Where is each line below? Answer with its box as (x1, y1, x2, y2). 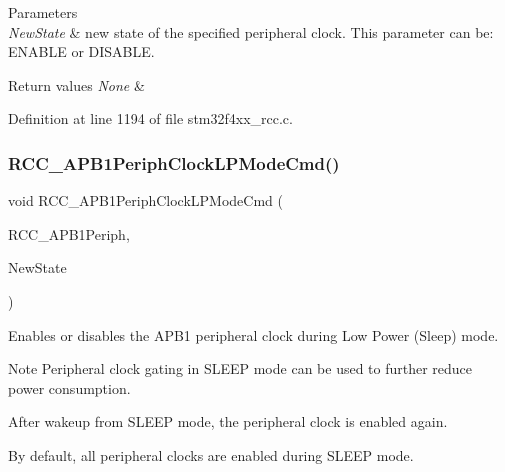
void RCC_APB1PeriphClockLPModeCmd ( (8, 190, 284, 211)
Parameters (8, 2, 78, 22)
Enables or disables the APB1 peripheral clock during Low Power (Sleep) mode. (8, 324, 499, 345)
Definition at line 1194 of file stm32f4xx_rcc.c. (8, 108, 293, 129)
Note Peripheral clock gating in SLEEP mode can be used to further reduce (8, 358, 473, 379)
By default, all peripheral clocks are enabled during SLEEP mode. (8, 444, 414, 465)
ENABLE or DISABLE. (8, 41, 155, 62)
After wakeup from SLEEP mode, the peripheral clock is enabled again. (8, 411, 448, 432)
